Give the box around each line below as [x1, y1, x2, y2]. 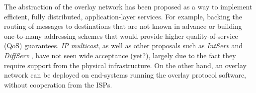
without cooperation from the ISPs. [4, 79, 112, 90]
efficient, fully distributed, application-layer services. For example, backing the [4, 11, 242, 21]
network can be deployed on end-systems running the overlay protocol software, [4, 70, 246, 80]
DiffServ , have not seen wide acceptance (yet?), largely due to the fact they [4, 50, 236, 60]
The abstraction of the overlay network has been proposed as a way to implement [4, 1, 253, 11]
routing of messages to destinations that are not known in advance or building [4, 21, 242, 31]
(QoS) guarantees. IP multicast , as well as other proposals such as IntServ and [4, 40, 243, 51]
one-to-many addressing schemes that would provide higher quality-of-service [4, 30, 238, 41]
